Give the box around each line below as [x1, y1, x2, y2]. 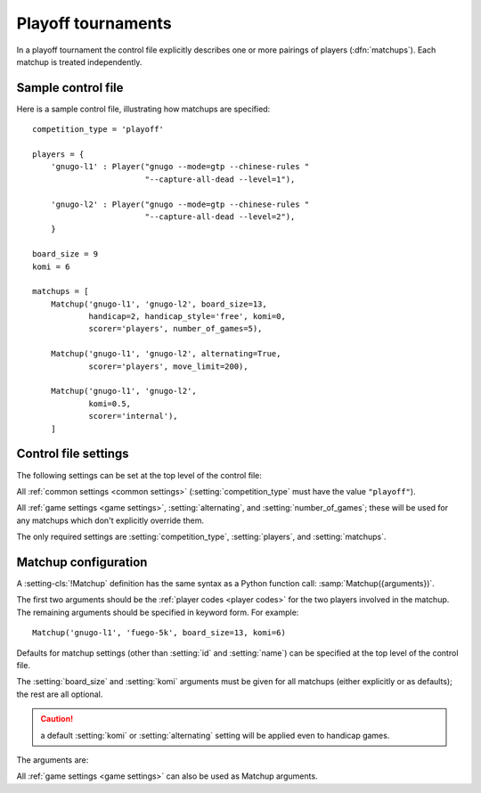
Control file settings [16, 446, 129, 462]
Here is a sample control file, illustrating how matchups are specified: [16, 103, 271, 114]
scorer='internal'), [88, 411, 178, 421]
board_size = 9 [32, 249, 99, 259]
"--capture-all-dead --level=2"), [144, 211, 296, 222]
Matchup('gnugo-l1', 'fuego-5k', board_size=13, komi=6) [32, 628, 287, 638]
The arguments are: [16, 754, 89, 765]
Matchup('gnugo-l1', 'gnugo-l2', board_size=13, [50, 298, 267, 309]
